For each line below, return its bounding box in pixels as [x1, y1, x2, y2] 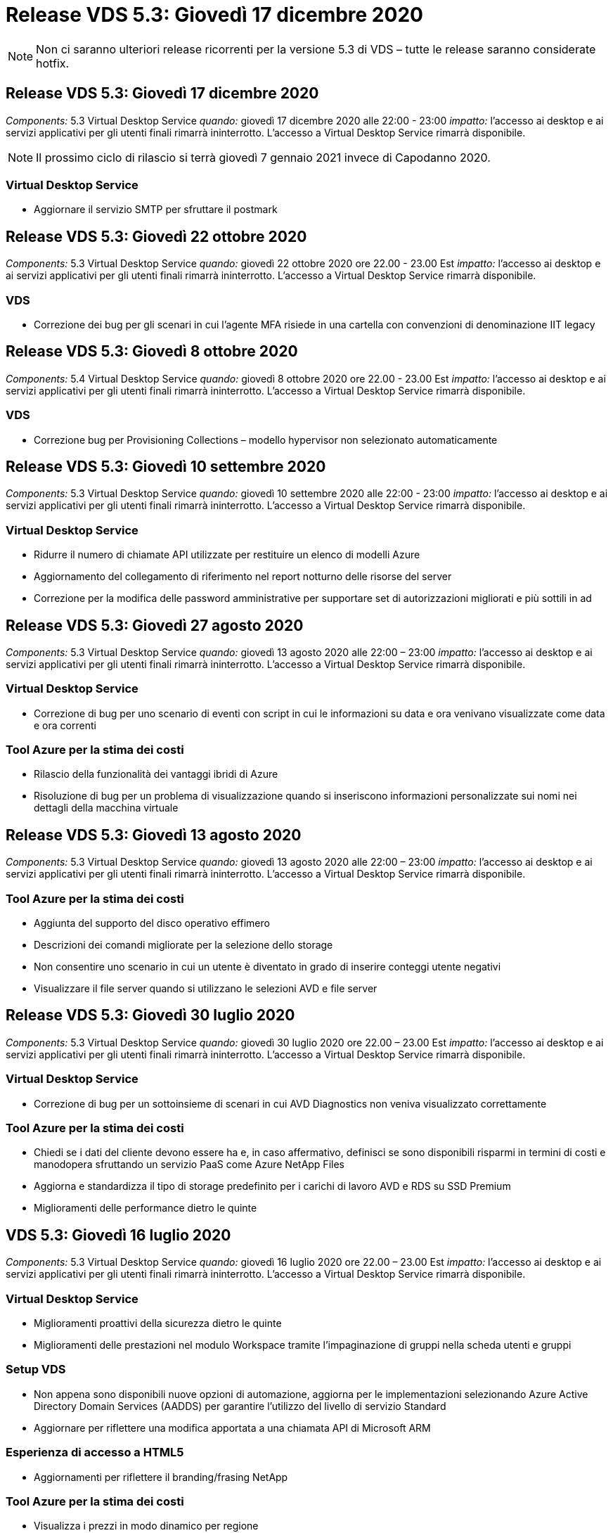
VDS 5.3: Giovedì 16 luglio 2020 [6, 1226, 231, 1244]
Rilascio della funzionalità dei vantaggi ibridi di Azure [34, 768, 278, 781]
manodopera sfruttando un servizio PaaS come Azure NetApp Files [34, 1158, 344, 1171]
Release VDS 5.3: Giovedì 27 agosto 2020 [6, 616, 304, 634]
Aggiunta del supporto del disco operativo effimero [34, 917, 270, 930]
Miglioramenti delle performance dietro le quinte [34, 1202, 257, 1214]
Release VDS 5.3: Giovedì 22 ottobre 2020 [6, 227, 307, 245]
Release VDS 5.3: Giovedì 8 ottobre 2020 [6, 342, 298, 361]
